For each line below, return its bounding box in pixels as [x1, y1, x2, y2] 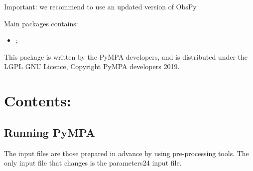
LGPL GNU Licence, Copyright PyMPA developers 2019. [4, 61, 180, 72]
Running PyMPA [4, 124, 95, 140]
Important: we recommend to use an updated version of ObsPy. [4, 1, 198, 11]
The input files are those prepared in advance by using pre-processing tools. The [4, 148, 249, 158]
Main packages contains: [4, 18, 78, 28]
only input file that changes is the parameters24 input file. [4, 158, 182, 168]
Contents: [4, 90, 71, 111]
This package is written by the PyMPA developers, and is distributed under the [4, 51, 248, 62]
